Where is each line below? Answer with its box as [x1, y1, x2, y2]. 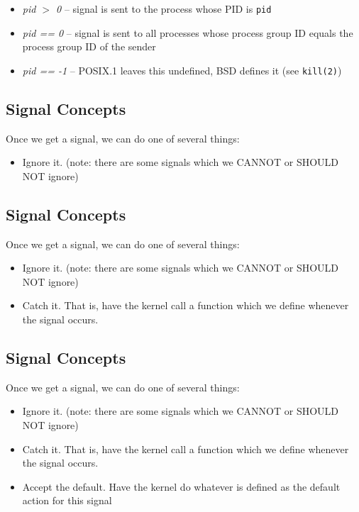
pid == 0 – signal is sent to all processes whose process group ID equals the [22, 25, 353, 40]
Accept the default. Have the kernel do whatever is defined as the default [22, 479, 341, 494]
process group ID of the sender [22, 39, 156, 54]
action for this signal [22, 493, 112, 508]
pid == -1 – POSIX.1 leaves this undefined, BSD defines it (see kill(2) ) [22, 62, 342, 77]
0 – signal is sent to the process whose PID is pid [56, 1, 272, 16]
